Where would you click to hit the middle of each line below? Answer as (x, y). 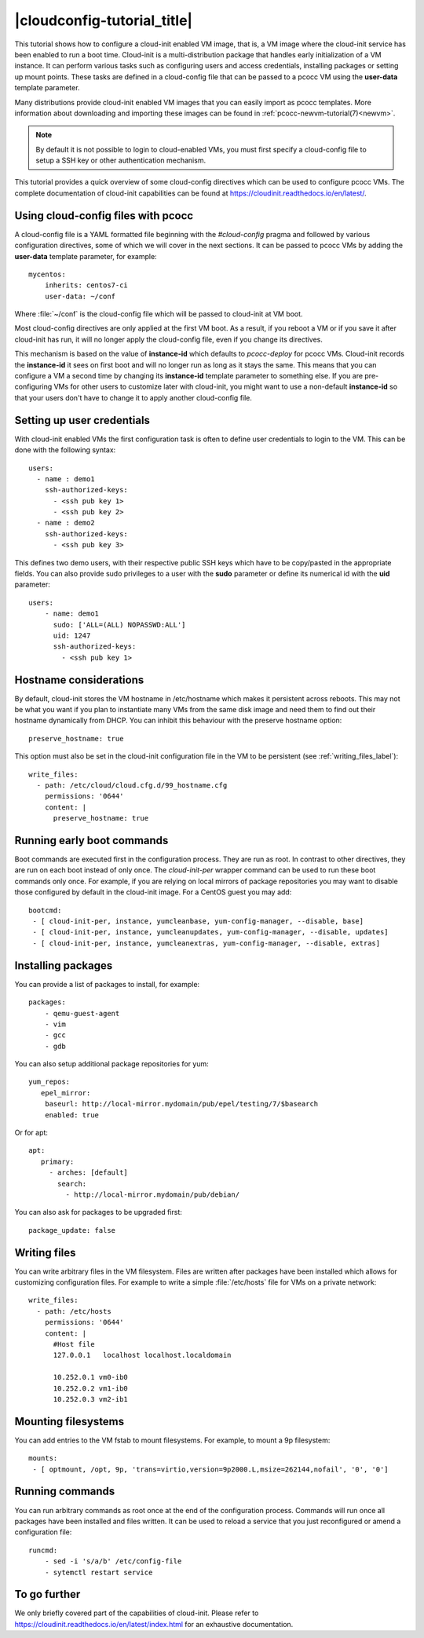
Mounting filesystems (69, 1421)
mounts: (43, 1458)
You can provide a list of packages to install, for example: (107, 984)
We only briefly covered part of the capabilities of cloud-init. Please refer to (137, 1613)
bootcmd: (45, 910)
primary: (57, 1161)
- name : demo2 (66, 523)
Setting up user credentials (82, 420)
